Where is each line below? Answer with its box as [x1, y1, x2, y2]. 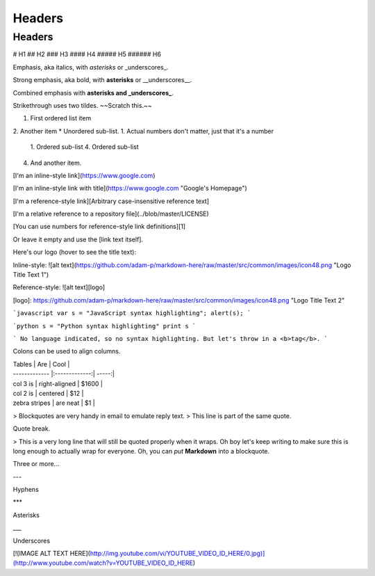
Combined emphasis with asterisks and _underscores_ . [12, 88, 174, 97]
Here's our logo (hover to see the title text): [12, 248, 137, 257]
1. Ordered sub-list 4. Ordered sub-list [30, 143, 139, 151]
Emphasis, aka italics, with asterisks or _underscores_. [12, 63, 169, 71]
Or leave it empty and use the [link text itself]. [12, 235, 144, 243]
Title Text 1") [12, 271, 49, 279]
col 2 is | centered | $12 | [12, 389, 84, 397]
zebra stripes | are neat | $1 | [12, 399, 95, 407]
